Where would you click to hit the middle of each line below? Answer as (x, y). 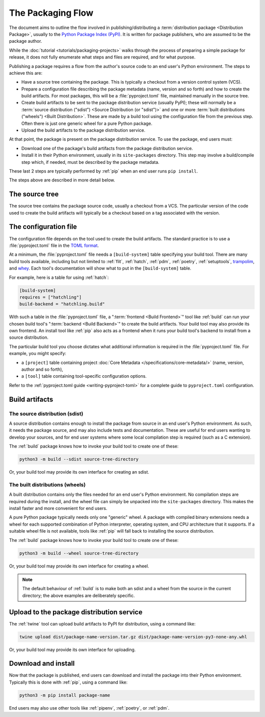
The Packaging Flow (51, 13)
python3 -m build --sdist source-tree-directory (79, 459)
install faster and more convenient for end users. (58, 508)
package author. (26, 41)
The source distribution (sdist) (46, 414)
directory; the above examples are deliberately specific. (79, 596)
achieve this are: (26, 73)
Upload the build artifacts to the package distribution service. (83, 130)
